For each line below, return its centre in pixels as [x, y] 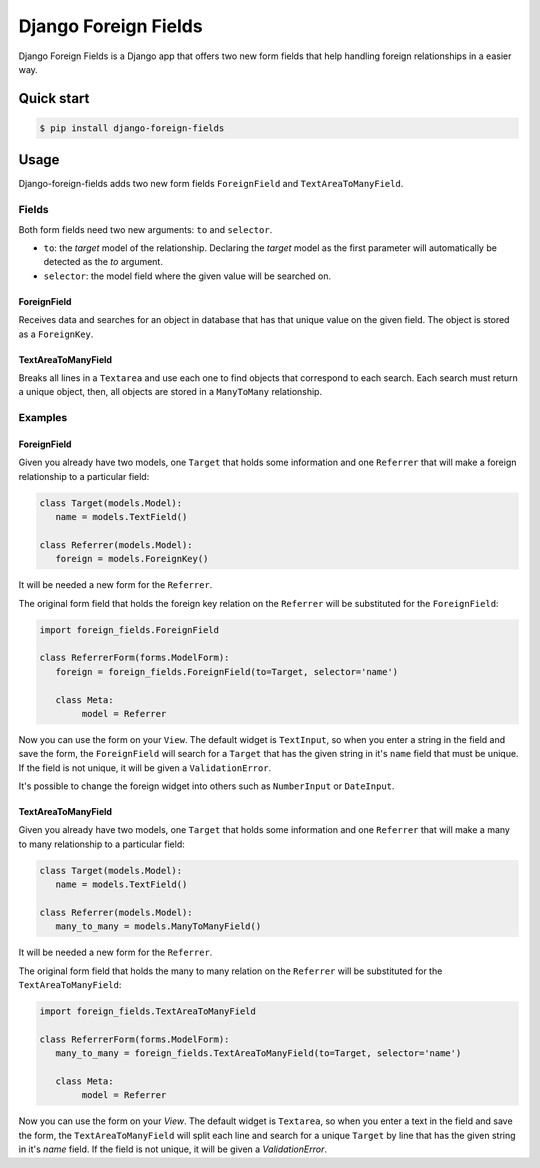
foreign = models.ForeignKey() [132, 559]
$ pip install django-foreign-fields [132, 128]
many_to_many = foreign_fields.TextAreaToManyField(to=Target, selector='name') [258, 1053]
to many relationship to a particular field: [101, 844]
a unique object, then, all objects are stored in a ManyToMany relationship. [170, 392]
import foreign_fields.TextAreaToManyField [148, 1011]
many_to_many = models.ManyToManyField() [158, 926]
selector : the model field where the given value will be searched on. [187, 276]
